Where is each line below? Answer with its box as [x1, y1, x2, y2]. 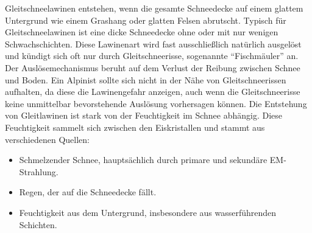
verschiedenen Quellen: [5, 133, 90, 145]
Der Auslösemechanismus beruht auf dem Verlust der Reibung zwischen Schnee [5, 61, 300, 74]
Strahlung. [19, 165, 58, 178]
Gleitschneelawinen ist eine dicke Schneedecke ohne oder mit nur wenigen [5, 26, 278, 38]
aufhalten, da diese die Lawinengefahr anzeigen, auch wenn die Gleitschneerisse [5, 85, 300, 98]
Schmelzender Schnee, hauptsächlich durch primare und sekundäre [19, 153, 268, 166]
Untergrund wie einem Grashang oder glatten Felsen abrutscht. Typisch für [5, 13, 286, 26]
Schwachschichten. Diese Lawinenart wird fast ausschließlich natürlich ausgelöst [5, 37, 302, 50]
